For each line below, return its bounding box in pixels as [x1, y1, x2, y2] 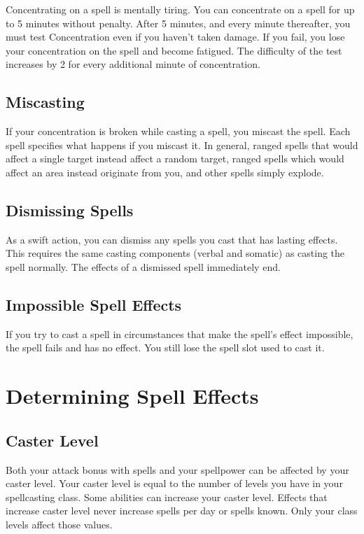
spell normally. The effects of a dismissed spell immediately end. [6, 259, 281, 274]
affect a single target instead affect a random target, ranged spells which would [6, 151, 344, 166]
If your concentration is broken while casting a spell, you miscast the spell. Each [6, 124, 351, 139]
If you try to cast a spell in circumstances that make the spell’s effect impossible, [6, 326, 353, 341]
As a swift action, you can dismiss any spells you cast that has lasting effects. [6, 232, 338, 246]
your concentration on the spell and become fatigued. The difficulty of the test [6, 43, 342, 57]
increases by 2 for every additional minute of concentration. [6, 57, 260, 71]
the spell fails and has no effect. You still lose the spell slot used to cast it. [6, 340, 325, 355]
